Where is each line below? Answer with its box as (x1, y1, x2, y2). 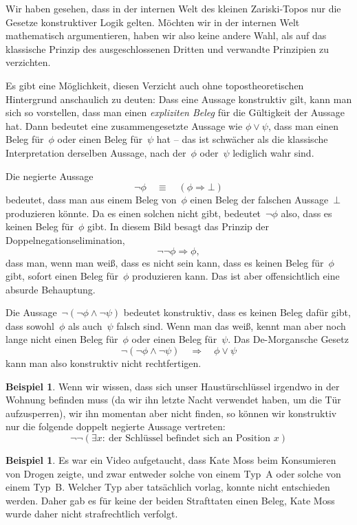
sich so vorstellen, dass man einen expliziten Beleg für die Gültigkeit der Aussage (6, 105, 345, 120)
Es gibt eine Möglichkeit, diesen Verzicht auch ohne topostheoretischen (6, 78, 304, 92)
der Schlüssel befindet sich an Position (109, 434, 271, 444)
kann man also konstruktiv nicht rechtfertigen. (6, 356, 202, 370)
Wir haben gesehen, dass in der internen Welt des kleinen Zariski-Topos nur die (6, 1, 341, 15)
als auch (68, 318, 102, 333)
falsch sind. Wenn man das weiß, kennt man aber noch (116, 318, 346, 333)
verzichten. (6, 55, 51, 69)
